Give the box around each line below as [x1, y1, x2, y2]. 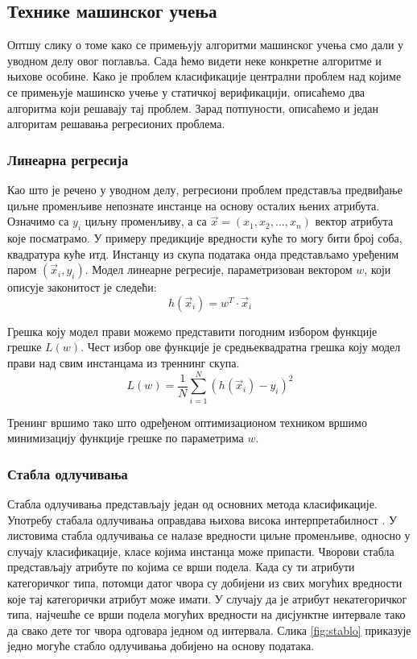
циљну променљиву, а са [85, 213, 207, 230]
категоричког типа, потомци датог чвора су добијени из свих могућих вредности [7, 574, 403, 591]
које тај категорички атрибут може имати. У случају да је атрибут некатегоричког [7, 590, 407, 607]
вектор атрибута [315, 213, 394, 230]
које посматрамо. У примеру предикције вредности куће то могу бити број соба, [7, 229, 403, 246]
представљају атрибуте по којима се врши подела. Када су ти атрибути [7, 558, 355, 575]
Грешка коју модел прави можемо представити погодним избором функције [7, 322, 378, 339]
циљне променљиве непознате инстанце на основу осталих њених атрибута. [7, 197, 380, 213]
